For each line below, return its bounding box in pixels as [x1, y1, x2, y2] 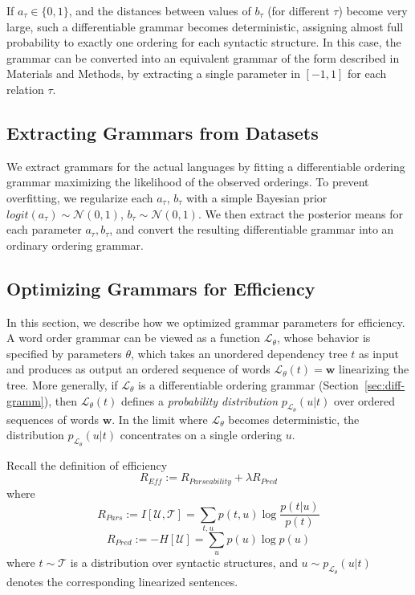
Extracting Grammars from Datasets [6, 120, 319, 145]
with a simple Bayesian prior [185, 189, 328, 206]
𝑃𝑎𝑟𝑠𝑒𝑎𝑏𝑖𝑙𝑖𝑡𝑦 [189, 477, 232, 486]
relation [6, 80, 44, 97]
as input [359, 344, 399, 361]
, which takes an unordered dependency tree [130, 344, 348, 361]
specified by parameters [6, 344, 122, 361]
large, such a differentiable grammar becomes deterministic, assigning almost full [6, 18, 404, 35]
